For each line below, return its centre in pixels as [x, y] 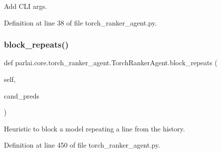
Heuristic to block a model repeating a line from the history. [95, 128]
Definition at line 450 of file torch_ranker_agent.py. [82, 145]
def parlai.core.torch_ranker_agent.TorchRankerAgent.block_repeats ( [111, 63]
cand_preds [22, 95]
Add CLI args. [25, 6]
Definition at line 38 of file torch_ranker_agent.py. [80, 22]
